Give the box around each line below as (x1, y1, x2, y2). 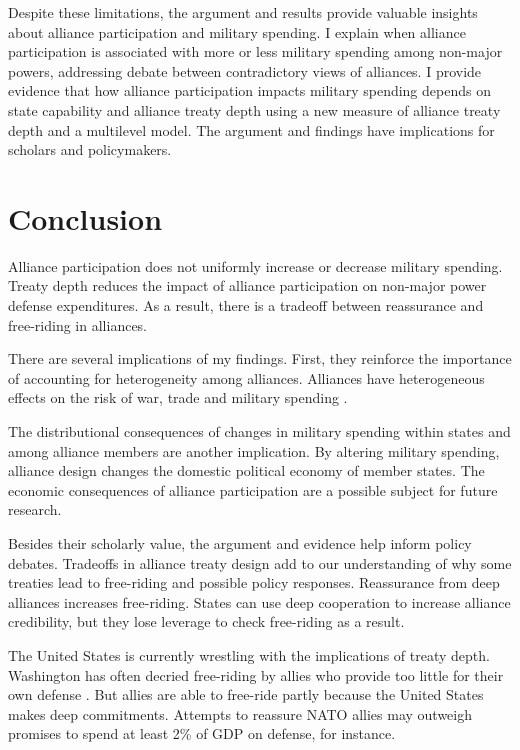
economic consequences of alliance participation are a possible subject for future (8, 479, 498, 500)
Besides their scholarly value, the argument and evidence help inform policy (8, 533, 472, 553)
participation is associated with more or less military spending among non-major (8, 41, 503, 62)
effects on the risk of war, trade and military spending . (8, 387, 348, 408)
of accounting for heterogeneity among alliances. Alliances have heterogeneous (8, 367, 485, 388)
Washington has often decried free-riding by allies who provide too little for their (8, 664, 504, 685)
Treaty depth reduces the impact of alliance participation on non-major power (8, 275, 487, 296)
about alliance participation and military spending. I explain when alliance (8, 21, 466, 42)
